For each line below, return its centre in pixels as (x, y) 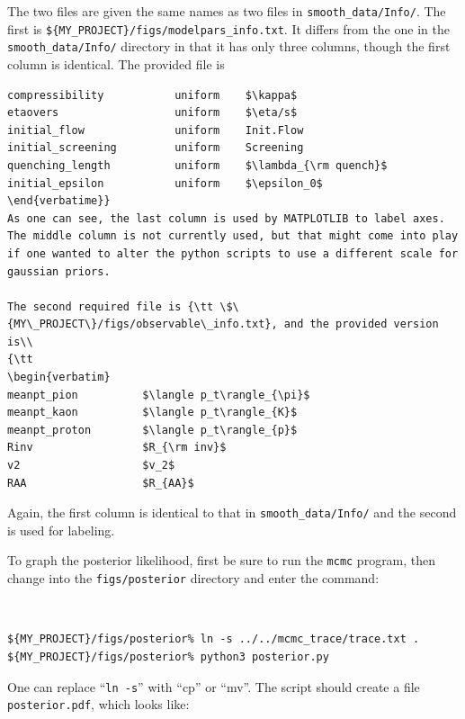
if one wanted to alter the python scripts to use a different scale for (233, 253)
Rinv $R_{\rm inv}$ (117, 448)
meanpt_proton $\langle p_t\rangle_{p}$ (152, 430)
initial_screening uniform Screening (156, 148)
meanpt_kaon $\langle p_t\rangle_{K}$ (152, 413)
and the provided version (361, 324)
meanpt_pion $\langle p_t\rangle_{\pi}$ (159, 395)
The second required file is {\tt (111, 306)
